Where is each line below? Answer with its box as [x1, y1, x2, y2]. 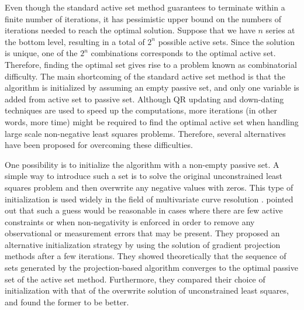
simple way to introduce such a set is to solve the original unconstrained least [5, 170, 283, 182]
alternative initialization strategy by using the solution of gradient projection [5, 238, 281, 250]
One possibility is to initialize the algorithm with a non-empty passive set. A [5, 158, 279, 170]
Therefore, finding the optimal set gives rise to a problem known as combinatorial [5, 58, 297, 70]
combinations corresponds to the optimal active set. [91, 47, 276, 59]
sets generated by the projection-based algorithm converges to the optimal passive [5, 261, 298, 274]
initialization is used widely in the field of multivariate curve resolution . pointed [5, 192, 293, 205]
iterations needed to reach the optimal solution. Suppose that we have [5, 24, 255, 36]
